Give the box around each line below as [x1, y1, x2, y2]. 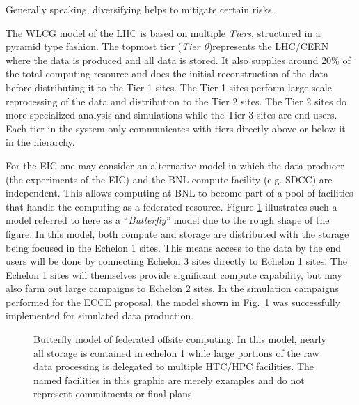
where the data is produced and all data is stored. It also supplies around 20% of [6, 52, 351, 67]
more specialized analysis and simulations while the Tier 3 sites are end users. [6, 107, 337, 122]
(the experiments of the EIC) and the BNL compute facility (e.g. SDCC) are [6, 171, 333, 186]
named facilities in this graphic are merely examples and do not [33, 372, 305, 387]
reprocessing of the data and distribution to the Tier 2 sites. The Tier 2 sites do [6, 93, 346, 108]
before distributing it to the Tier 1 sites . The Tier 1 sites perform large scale [6, 79, 332, 94]
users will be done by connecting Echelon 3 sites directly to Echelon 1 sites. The [6, 254, 347, 268]
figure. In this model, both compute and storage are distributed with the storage [6, 226, 349, 240]
